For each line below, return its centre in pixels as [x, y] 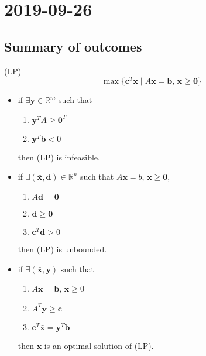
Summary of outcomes [73, 46]
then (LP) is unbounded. [62, 249]
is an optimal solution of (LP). [99, 345]
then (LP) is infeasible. [59, 157]
